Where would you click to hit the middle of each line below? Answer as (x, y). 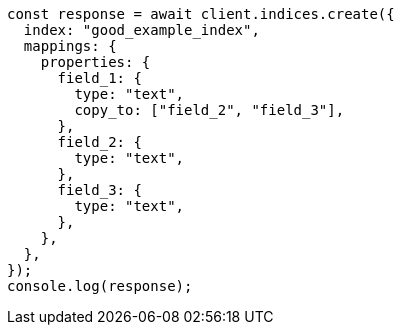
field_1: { (99, 78)
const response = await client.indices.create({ (201, 14)
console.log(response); (100, 286)
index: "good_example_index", (141, 30)
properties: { (95, 62)
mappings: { (70, 46)
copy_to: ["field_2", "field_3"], (209, 110)
